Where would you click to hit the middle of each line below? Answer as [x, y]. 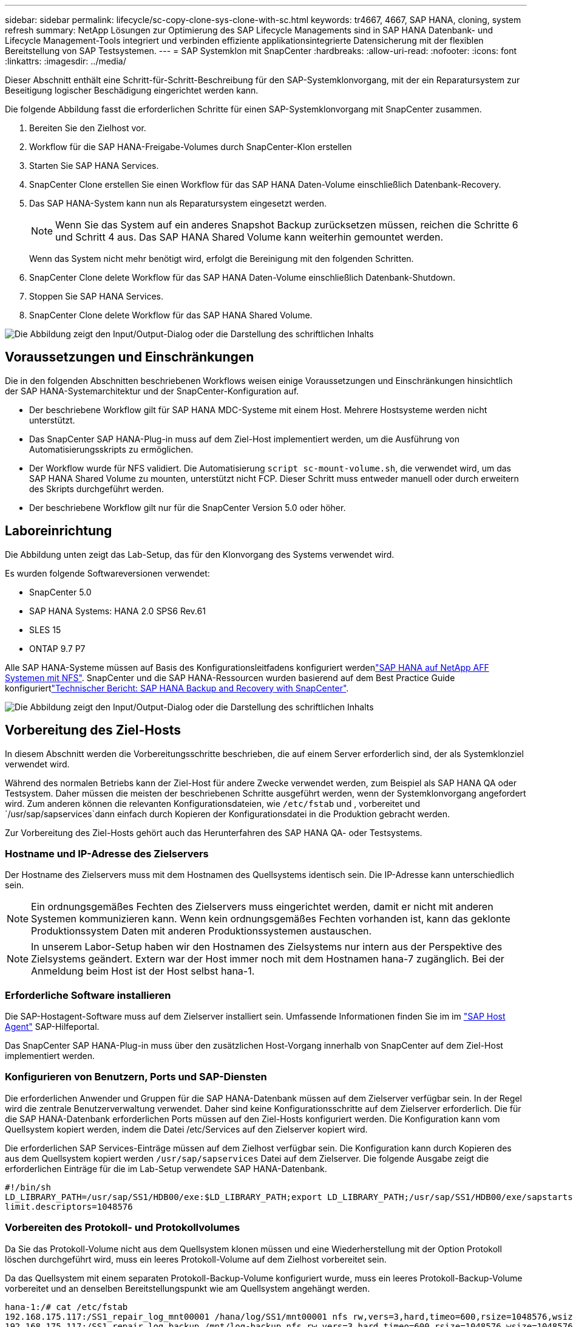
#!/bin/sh [28, 1187]
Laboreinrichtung [59, 531]
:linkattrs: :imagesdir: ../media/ [66, 61]
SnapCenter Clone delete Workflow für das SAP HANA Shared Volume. [171, 315]
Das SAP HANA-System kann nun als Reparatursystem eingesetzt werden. [178, 203]
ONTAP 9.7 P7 [57, 648]
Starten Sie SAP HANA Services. [94, 166]
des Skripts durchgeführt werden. [97, 489]
